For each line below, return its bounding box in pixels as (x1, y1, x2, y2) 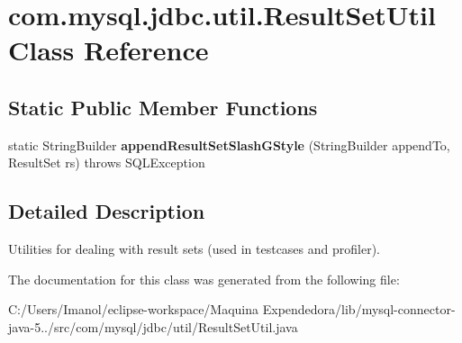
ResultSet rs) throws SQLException (8, 153, 205, 172)
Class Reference (8, 32, 209, 68)
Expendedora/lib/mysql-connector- (262, 300, 456, 319)
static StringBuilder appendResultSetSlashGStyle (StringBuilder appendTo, (8, 135, 450, 154)
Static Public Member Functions (8, 93, 318, 121)
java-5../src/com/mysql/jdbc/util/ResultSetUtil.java (8, 317, 298, 336)
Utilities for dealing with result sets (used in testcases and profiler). (8, 239, 380, 258)
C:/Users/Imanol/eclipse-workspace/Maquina (8, 300, 259, 319)
